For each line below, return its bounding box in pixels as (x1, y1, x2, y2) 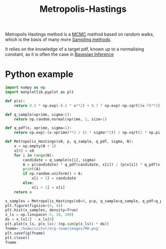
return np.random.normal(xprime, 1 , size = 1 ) (14, 117, 107, 122)
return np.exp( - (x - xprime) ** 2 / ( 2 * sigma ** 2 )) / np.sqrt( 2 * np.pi (14, 130, 161, 135)
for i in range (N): (14, 153, 54, 158)
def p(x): (5, 98, 26, 103)
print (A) (23, 166, 41, 171)
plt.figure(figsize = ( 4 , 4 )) (5, 203, 63, 208)
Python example (5, 69, 74, 80)
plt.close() (5, 235, 30, 240)
